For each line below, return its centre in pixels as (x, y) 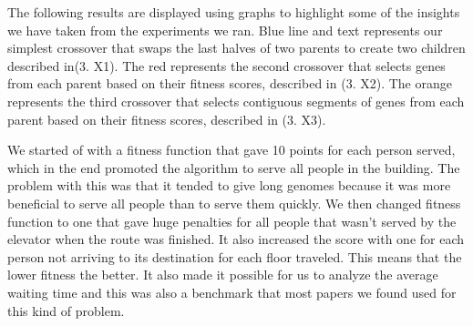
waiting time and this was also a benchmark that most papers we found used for (232, 292)
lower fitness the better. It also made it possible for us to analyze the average (223, 275)
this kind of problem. (66, 310)
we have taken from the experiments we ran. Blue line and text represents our (225, 30)
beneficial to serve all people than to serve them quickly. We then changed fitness (234, 203)
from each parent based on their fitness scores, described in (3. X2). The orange (230, 83)
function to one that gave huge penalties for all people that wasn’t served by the (232, 221)
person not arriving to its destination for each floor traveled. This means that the (235, 256)
